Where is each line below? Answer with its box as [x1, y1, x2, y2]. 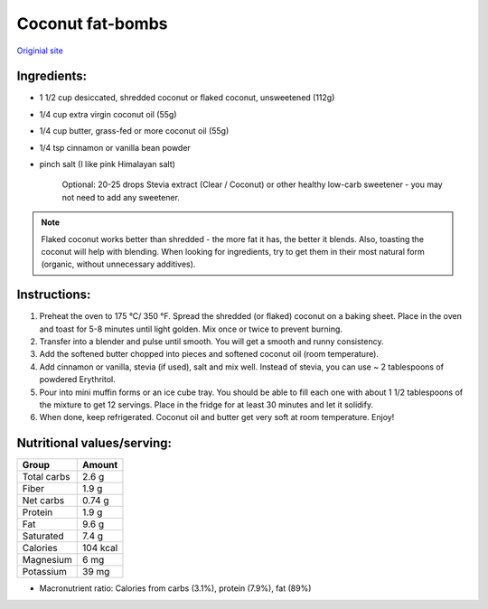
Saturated [22, 529, 64, 542]
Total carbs [22, 471, 70, 483]
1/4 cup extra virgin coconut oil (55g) [39, 108, 177, 119]
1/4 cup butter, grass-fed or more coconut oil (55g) [39, 126, 230, 136]
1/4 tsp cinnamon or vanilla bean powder [39, 142, 192, 153]
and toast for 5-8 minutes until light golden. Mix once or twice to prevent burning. [39, 323, 343, 334]
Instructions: [16, 287, 91, 303]
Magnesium [22, 554, 72, 567]
